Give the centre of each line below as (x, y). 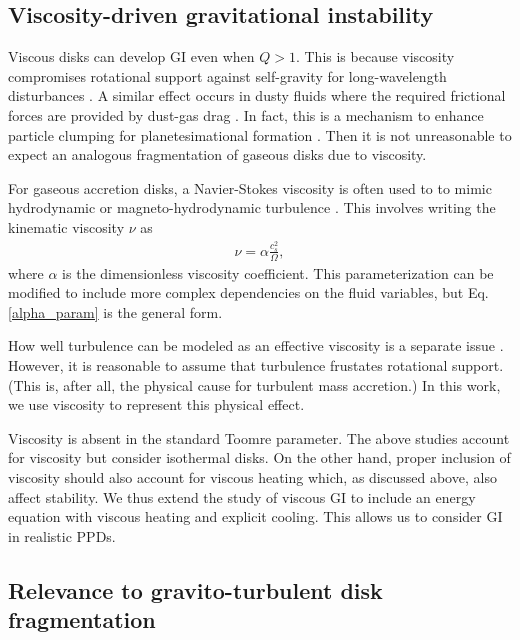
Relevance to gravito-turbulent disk (195, 589)
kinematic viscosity (66, 226)
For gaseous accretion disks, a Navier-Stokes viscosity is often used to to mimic (250, 187)
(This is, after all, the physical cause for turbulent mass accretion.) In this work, (254, 384)
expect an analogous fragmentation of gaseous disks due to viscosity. (217, 154)
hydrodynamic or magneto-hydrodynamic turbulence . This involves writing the (252, 207)
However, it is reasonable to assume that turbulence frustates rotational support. (256, 365)
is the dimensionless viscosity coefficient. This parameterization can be (278, 272)
